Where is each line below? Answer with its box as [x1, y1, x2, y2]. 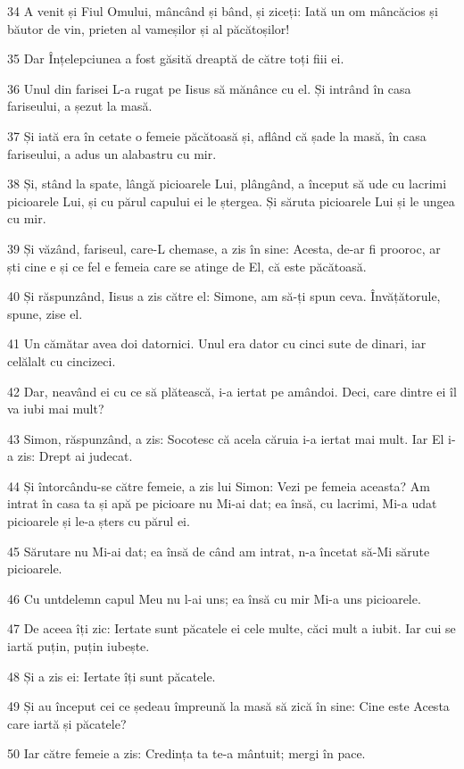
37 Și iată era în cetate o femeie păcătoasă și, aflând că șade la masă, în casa [7, 126, 427, 145]
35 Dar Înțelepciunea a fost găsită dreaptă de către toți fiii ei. [7, 49, 344, 68]
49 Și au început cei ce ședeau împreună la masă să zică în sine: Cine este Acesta [7, 697, 450, 715]
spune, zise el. [7, 304, 83, 322]
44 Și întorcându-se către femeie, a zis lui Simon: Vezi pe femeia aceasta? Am [7, 476, 430, 495]
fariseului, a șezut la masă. [7, 96, 153, 115]
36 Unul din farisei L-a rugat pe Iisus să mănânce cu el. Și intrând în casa [7, 79, 411, 97]
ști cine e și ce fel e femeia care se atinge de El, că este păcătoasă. [7, 256, 367, 275]
